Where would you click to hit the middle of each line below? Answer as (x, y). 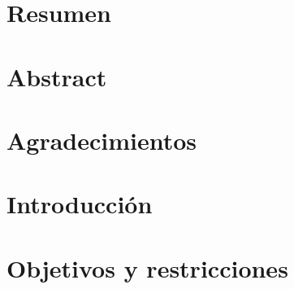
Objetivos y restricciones (147, 267)
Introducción (80, 204)
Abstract (57, 76)
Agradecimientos (102, 140)
